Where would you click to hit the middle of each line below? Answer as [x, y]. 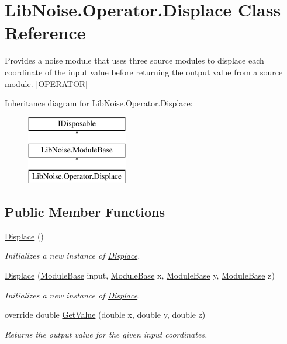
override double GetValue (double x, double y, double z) [105, 315]
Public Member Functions [85, 212]
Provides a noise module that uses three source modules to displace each [134, 60]
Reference [45, 32]
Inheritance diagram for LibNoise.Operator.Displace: [99, 103]
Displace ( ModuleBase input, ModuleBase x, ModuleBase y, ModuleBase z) [140, 275]
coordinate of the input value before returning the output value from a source [144, 72]
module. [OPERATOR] [46, 83]
